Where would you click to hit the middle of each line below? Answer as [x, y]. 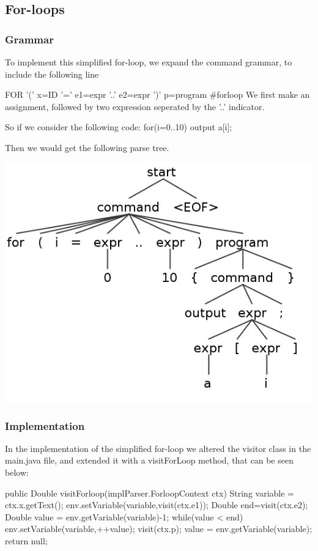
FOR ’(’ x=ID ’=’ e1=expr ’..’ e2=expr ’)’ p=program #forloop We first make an [157, 94]
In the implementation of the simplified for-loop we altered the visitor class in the [158, 448]
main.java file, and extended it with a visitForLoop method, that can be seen [149, 460]
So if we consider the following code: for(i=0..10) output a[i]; [119, 127]
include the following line [52, 74]
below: [17, 472]
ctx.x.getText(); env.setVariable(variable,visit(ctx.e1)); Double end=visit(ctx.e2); [157, 505]
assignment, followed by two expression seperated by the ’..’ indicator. [135, 106]
